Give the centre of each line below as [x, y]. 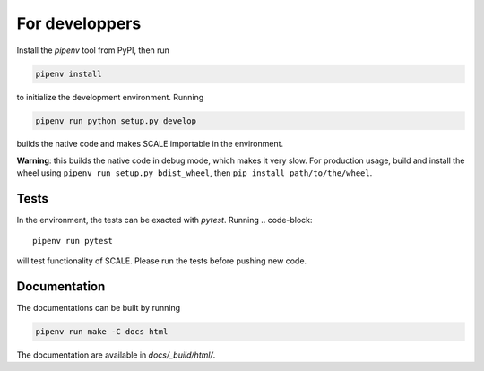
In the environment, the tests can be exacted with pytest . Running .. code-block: [164, 220]
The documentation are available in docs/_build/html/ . [116, 355]
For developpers [79, 23]
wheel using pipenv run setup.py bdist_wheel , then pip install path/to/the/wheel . [194, 173]
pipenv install [69, 73]
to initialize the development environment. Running [110, 97]
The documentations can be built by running [99, 307]
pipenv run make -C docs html [102, 331]
